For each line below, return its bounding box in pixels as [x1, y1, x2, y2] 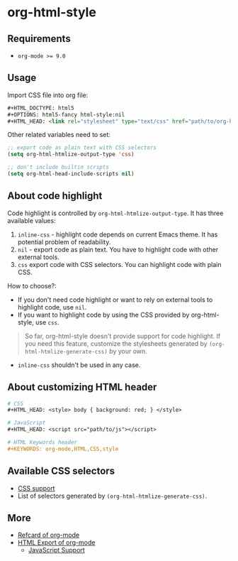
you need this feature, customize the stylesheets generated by [24, 339, 208, 348]
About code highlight [7, 190, 103, 202]
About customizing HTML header [7, 381, 157, 393]
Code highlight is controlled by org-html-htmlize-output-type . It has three [7, 209, 224, 217]
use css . [35, 317, 59, 327]
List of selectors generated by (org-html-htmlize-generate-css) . [17, 491, 208, 500]
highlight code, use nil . [17, 303, 87, 311]
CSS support [17, 484, 55, 492]
